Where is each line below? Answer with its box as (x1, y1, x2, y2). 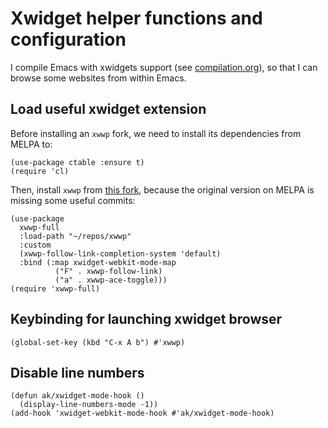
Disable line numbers (10, 364, 145, 381)
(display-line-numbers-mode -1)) (19, 400, 159, 410)
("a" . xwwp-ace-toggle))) (54, 275, 168, 285)
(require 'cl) (10, 166, 70, 176)
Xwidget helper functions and (10, 7, 263, 30)
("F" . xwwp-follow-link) (54, 266, 163, 276)
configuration (10, 28, 127, 51)
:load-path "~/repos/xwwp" (19, 231, 132, 241)
